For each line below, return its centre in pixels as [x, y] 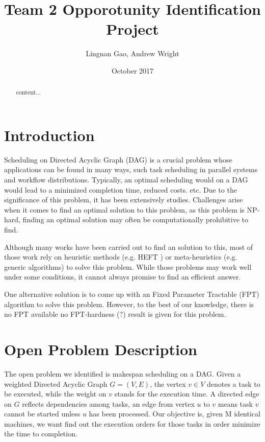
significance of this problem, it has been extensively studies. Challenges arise [124, 200]
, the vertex [168, 383]
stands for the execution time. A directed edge [187, 394]
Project [132, 29]
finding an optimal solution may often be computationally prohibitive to [135, 219]
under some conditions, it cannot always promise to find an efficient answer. [123, 277]
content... [29, 92]
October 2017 [132, 70]
